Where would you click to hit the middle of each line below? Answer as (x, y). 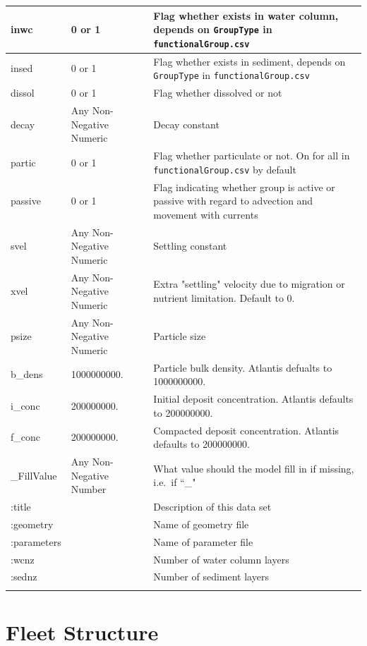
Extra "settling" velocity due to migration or (249, 284)
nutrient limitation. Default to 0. (224, 297)
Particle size (180, 336)
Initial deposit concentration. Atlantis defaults (253, 399)
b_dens (27, 374)
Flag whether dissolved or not (218, 93)
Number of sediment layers (211, 577)
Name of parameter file (203, 541)
